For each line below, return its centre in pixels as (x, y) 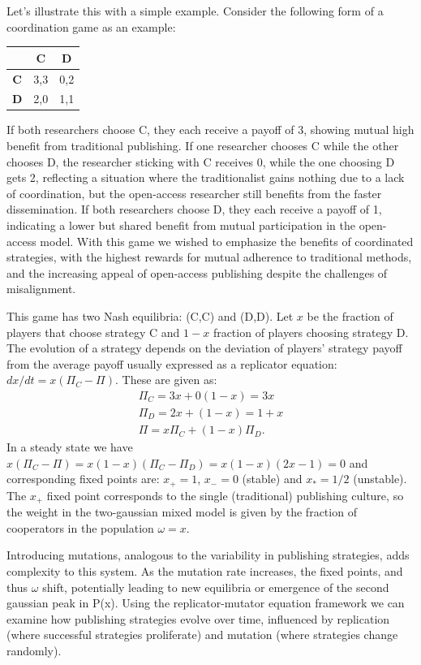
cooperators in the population (80, 527)
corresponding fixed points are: (83, 479)
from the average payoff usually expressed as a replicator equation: (172, 363)
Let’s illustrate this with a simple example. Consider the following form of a (195, 11)
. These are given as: (166, 380)
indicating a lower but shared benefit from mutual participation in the (181, 225)
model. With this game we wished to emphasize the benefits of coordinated (227, 241)
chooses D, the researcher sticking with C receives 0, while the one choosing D (201, 161)
